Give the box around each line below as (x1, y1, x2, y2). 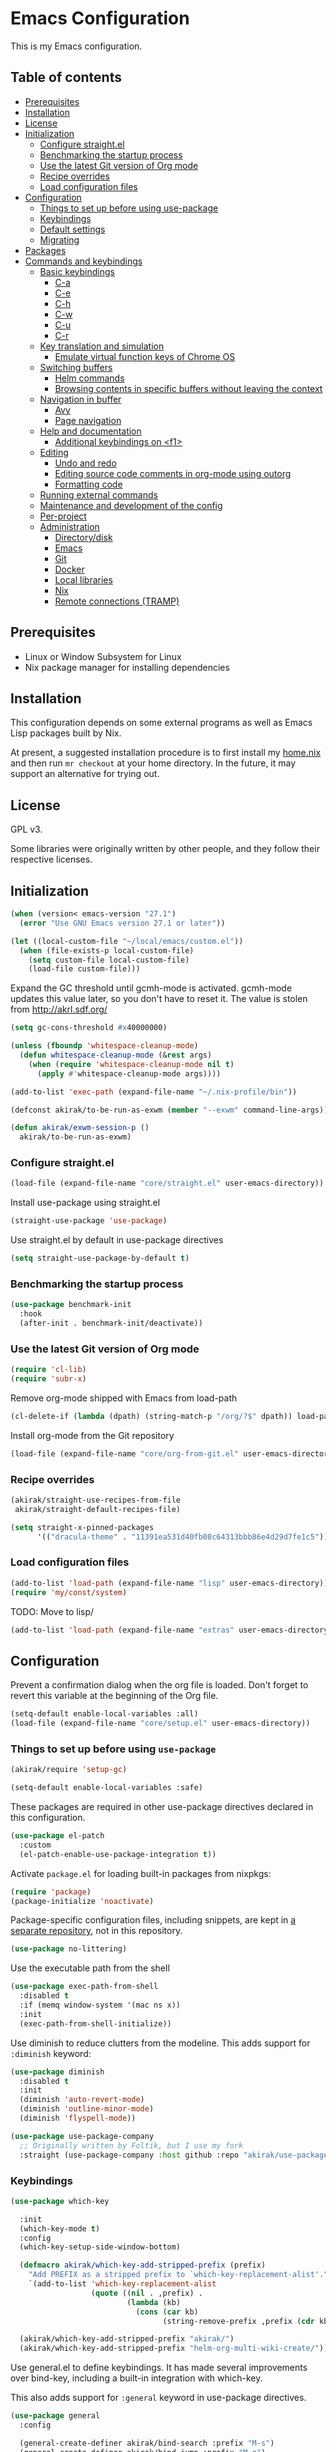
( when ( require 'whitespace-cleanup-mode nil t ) (28, 1059, 235, 1069)
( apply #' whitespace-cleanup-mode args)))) (36, 1068, 222, 1079)
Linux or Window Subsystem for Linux (24, 650, 182, 662)
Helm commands (54, 372, 125, 384)
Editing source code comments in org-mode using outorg (54, 467, 292, 479)
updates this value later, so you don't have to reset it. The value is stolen (10, 993, 308, 1005)
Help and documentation (39, 425, 142, 437)
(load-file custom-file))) (28, 964, 141, 974)
